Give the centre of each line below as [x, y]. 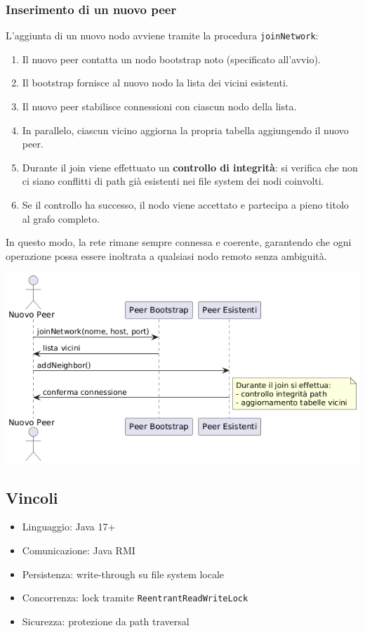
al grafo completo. [61, 218]
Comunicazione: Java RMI [79, 550]
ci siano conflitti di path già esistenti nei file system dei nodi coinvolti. [173, 181]
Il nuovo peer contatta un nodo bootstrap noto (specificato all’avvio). [171, 59]
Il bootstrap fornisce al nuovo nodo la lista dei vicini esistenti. [155, 83]
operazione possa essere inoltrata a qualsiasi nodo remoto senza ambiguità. [166, 255]
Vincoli [32, 497]
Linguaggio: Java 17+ [69, 527]
